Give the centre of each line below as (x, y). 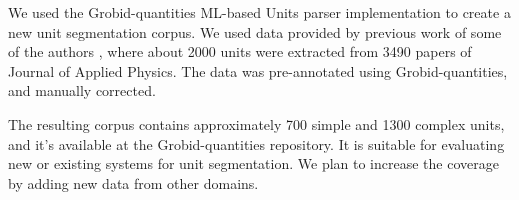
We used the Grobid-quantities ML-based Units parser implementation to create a (259, 12)
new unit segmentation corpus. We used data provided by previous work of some (255, 31)
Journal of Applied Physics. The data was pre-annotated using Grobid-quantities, (258, 70)
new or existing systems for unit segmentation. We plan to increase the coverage (253, 163)
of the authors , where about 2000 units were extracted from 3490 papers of (240, 51)
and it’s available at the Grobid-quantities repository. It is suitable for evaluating (256, 143)
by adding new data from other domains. (133, 182)
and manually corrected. (82, 90)
